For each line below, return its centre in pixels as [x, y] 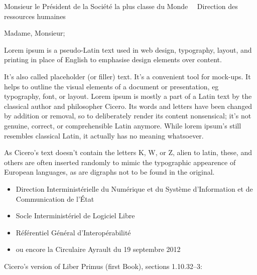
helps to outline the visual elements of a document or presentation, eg [111, 86]
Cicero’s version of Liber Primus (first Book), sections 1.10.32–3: [103, 266]
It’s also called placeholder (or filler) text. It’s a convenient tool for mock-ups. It [127, 76]
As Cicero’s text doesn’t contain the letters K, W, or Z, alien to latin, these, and [128, 152]
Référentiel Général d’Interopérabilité [73, 232]
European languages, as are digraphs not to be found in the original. [109, 172]
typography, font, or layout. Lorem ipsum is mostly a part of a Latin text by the [128, 96]
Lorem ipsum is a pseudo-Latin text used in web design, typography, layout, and [128, 49]
